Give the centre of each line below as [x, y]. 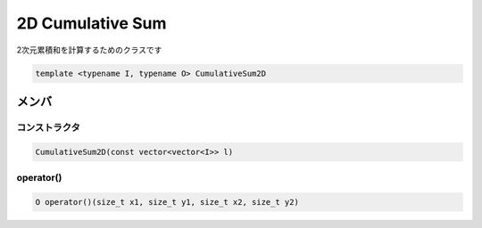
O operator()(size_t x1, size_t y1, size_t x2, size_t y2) [167, 202]
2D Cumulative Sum [91, 23]
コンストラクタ [48, 127]
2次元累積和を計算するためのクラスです [89, 50]
